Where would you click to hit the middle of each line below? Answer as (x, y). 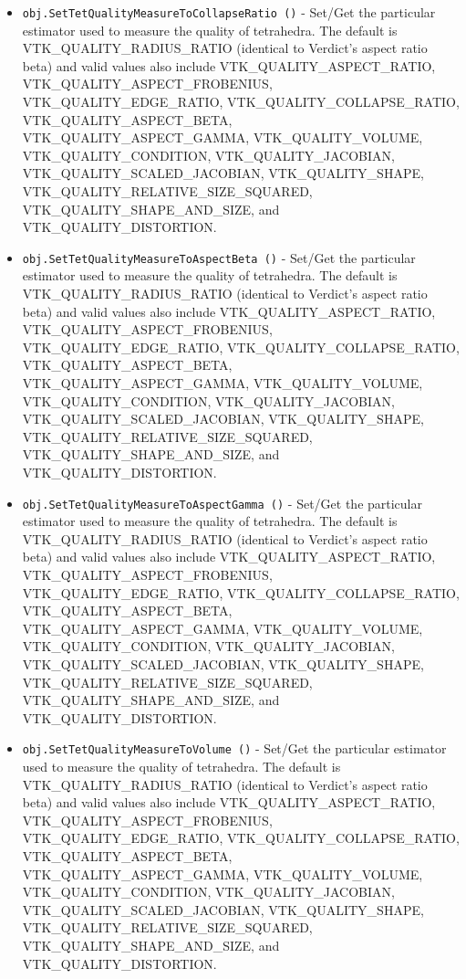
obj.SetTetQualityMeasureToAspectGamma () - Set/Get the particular (222, 503)
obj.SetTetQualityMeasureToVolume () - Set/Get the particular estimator (234, 748)
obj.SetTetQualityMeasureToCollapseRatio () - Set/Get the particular (229, 12)
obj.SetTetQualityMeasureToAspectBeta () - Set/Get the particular (219, 257)
